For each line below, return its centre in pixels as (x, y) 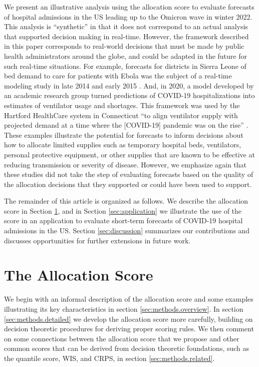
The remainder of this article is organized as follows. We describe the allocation (126, 201)
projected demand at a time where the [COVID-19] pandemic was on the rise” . (126, 125)
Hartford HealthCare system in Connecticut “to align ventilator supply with (121, 115)
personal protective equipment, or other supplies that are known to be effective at (129, 154)
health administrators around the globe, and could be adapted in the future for (125, 56)
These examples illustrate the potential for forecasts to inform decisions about (124, 134)
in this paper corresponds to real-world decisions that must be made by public (124, 46)
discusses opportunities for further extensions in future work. (97, 240)
